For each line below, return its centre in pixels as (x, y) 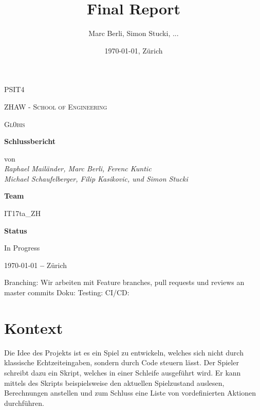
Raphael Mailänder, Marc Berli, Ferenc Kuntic (78, 168)
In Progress (22, 248)
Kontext (34, 327)
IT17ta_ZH (23, 213)
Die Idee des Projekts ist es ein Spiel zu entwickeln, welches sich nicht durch (124, 352)
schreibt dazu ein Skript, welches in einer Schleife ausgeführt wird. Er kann (123, 372)
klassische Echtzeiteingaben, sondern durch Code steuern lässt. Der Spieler (122, 362)
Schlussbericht (30, 141)
